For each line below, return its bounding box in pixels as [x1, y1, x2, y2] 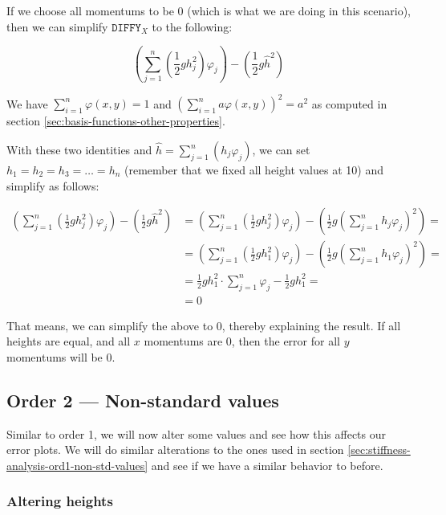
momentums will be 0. [6, 348, 116, 365]
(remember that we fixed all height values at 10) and [124, 161, 383, 178]
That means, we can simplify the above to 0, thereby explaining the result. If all [6, 317, 401, 333]
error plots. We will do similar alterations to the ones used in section [6, 441, 344, 458]
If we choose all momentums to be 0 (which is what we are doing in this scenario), [6, 2, 411, 18]
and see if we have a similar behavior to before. [151, 456, 383, 473]
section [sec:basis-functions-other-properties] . [6, 112, 225, 129]
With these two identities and [6, 141, 152, 157]
